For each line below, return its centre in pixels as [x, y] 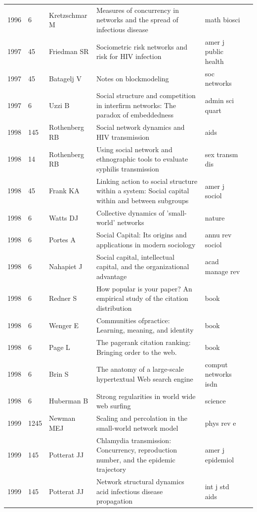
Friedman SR [69, 51]
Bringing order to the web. [136, 352]
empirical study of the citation [142, 298]
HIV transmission [123, 137]
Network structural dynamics [140, 482]
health [214, 61]
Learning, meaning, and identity [145, 330]
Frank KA [64, 191]
